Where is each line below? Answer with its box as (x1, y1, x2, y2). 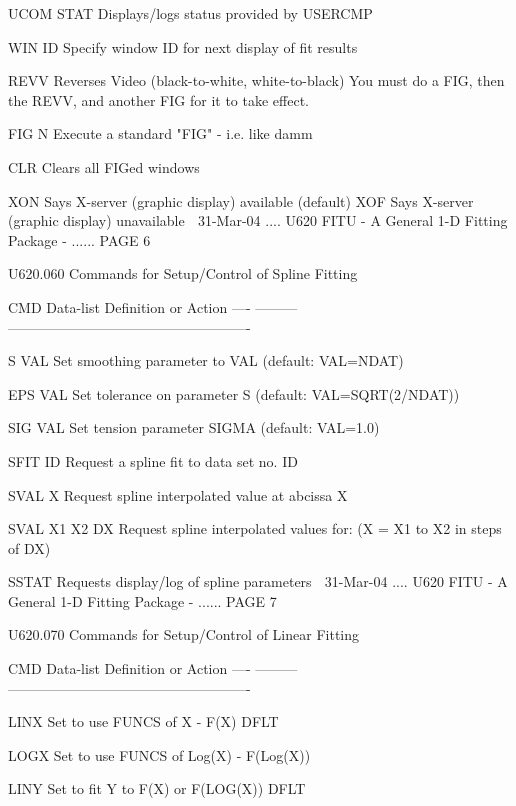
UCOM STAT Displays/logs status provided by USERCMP (8, 3, 373, 23)
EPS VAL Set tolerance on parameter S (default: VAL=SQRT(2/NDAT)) (8, 383, 460, 404)
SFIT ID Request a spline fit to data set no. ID (8, 450, 298, 471)
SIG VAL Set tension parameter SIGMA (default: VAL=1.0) (8, 417, 380, 438)
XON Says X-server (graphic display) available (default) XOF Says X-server (8, 190, 474, 211)
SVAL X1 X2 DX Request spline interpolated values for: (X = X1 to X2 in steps (8, 518, 502, 539)
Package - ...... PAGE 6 (8, 229, 151, 250)
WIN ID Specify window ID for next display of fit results (8, 36, 358, 57)
